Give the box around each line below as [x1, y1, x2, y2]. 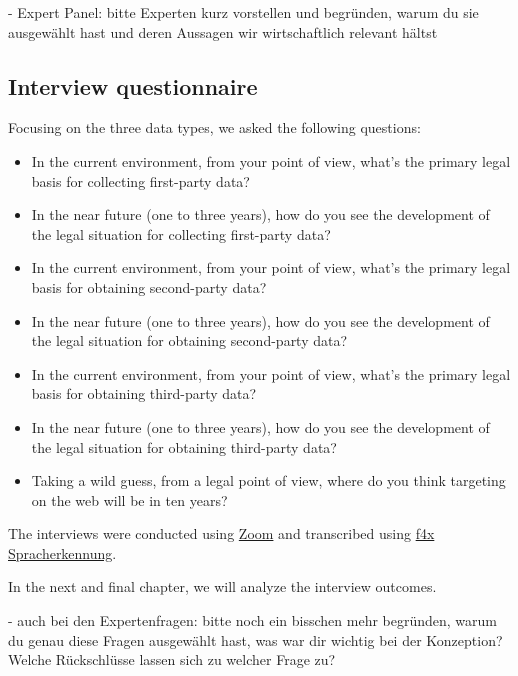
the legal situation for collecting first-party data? [31, 223, 331, 244]
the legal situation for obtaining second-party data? [31, 330, 348, 351]
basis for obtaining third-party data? [31, 383, 257, 404]
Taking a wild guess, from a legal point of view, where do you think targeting [31, 470, 506, 491]
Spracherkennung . [8, 542, 117, 563]
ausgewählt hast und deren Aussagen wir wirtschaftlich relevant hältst [8, 21, 438, 42]
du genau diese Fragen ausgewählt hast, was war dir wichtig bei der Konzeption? [8, 629, 503, 650]
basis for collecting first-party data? [31, 170, 250, 191]
